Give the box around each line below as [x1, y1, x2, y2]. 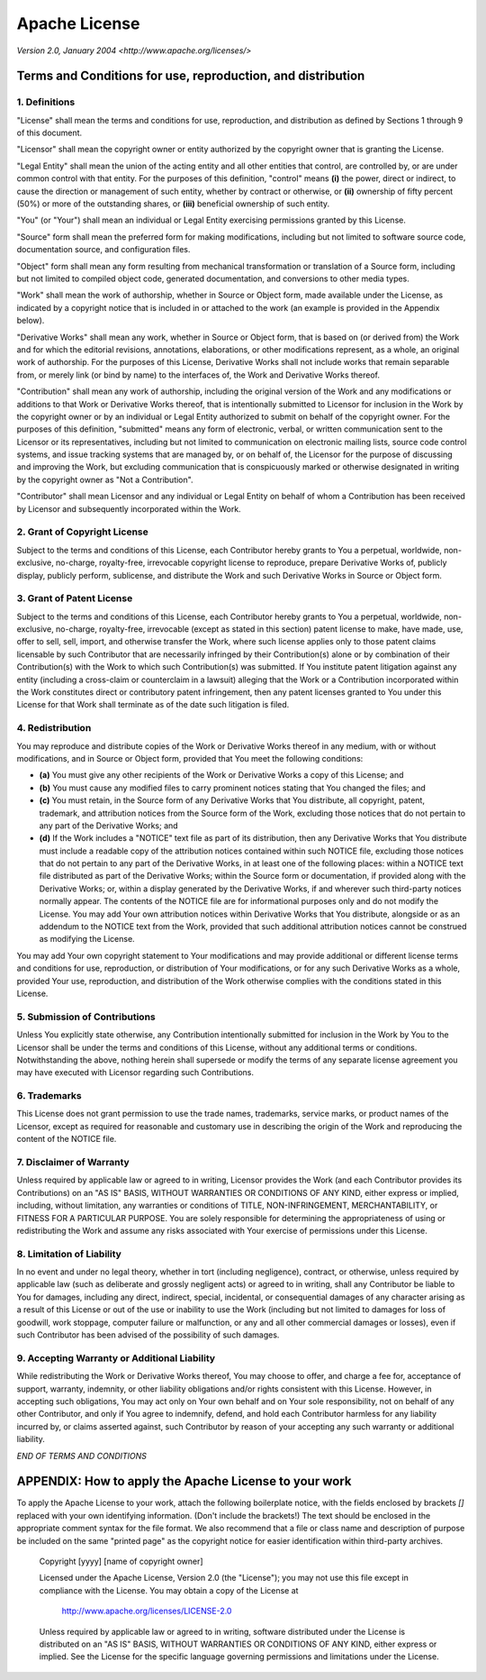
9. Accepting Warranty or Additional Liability [16, 1352, 216, 1365]
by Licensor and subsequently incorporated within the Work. [16, 503, 242, 514]
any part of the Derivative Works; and [39, 820, 179, 831]
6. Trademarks [16, 1090, 82, 1102]
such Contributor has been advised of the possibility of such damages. [16, 1329, 280, 1340]
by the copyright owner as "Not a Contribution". [16, 474, 193, 485]
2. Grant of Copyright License [16, 525, 148, 538]
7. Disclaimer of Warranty [16, 1156, 130, 1168]
